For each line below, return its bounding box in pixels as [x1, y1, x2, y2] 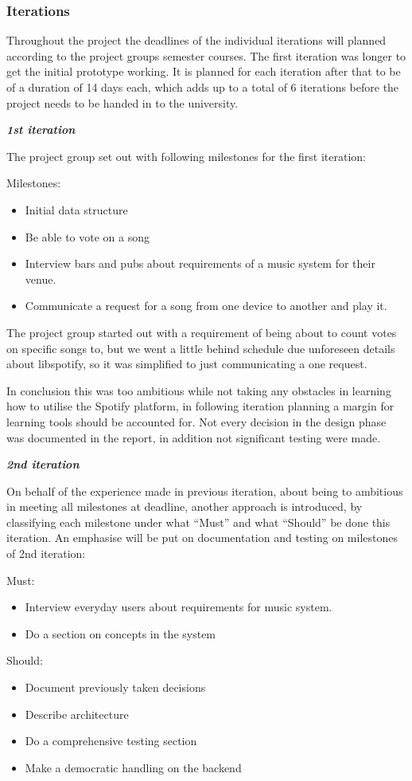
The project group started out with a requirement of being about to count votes [6, 324, 397, 340]
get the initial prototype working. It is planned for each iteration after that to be [6, 63, 401, 80]
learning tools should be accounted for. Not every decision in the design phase [6, 413, 387, 430]
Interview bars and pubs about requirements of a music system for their [25, 255, 375, 272]
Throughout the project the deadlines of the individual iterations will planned [6, 32, 387, 49]
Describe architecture [25, 705, 129, 722]
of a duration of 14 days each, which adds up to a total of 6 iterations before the [6, 79, 399, 95]
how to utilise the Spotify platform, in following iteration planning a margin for [6, 398, 395, 414]
